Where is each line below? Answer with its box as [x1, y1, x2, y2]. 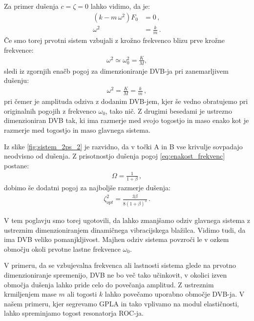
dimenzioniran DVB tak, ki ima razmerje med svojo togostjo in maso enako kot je [4, 115, 249, 125]
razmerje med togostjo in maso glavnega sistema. [4, 124, 150, 135]
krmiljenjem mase [4, 289, 57, 299]
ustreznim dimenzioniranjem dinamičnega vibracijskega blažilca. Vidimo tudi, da [4, 224, 246, 235]
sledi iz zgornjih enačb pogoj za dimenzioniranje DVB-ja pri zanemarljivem [4, 65, 229, 76]
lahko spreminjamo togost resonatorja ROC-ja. [4, 308, 144, 318]
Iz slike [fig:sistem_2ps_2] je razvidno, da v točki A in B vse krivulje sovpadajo [4, 141, 243, 151]
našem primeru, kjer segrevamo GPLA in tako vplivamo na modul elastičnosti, [4, 298, 239, 308]
